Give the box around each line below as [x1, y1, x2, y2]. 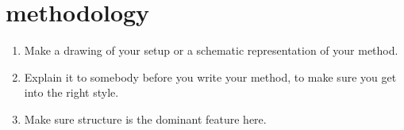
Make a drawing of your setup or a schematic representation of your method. [24, 42, 398, 59]
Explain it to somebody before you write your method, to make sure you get [24, 68, 397, 85]
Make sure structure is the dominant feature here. [24, 110, 267, 127]
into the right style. [24, 84, 119, 101]
